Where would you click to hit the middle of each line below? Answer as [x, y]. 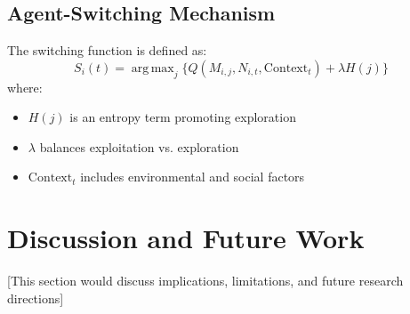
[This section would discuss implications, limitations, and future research [205, 281]
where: [25, 87]
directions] [36, 298]
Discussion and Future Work [186, 238]
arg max [153, 68]
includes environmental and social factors [193, 177]
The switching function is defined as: [107, 50]
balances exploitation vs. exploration [139, 146]
